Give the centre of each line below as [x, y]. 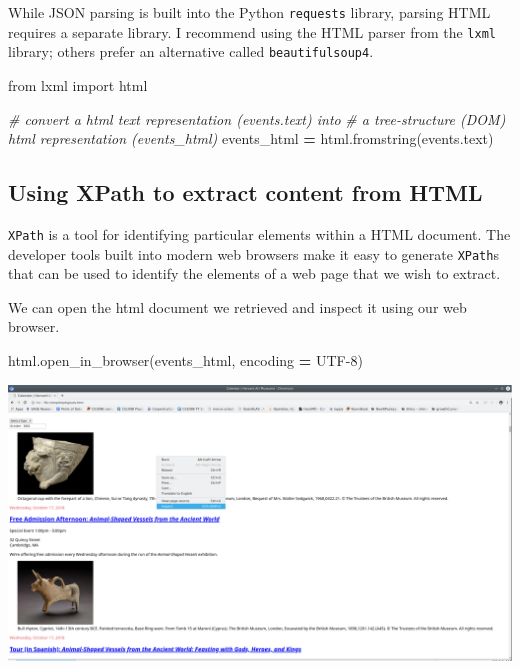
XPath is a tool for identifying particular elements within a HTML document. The [259, 233]
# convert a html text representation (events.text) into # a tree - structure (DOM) [257, 118]
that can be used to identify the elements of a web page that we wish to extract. [254, 273]
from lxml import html [78, 84]
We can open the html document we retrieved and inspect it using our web [237, 306]
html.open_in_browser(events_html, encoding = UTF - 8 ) [185, 360]
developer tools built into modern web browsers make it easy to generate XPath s [253, 253]
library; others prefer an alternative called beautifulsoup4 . [191, 51]
